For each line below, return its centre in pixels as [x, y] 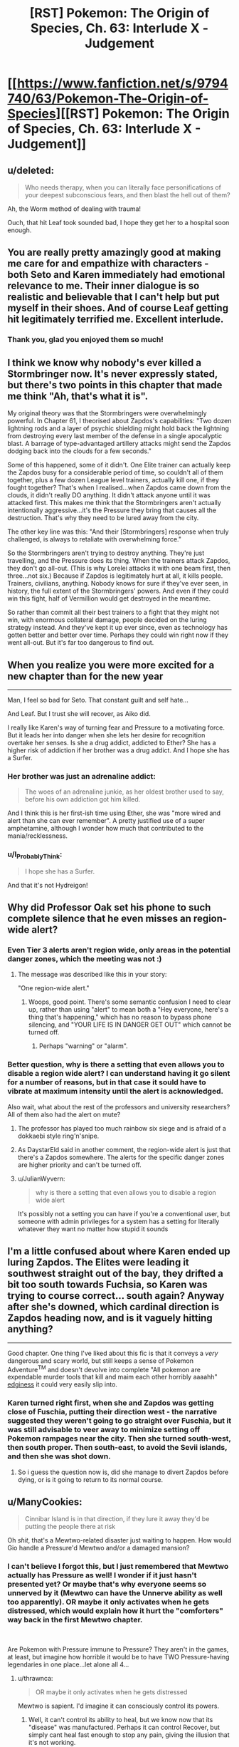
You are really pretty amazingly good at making [114, 253]
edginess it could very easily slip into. [62, 1384]
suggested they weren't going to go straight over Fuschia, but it [119, 1421]
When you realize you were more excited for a [111, 665]
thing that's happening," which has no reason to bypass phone [120, 1017]
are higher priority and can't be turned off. [79, 1165]
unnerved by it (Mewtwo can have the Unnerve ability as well [115, 1593]
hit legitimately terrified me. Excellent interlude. [116, 320]
